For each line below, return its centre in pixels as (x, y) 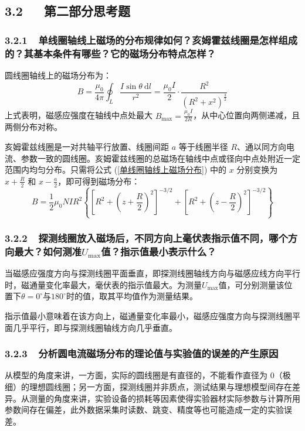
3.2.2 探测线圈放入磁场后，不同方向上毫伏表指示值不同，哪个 (146, 238)
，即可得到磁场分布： (99, 181)
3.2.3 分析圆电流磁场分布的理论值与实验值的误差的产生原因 (142, 353)
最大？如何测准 (48, 251)
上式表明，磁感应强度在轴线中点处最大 (79, 115)
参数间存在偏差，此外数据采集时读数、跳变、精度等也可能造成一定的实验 (144, 410)
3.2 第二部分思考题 (68, 11)
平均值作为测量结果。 (156, 296)
